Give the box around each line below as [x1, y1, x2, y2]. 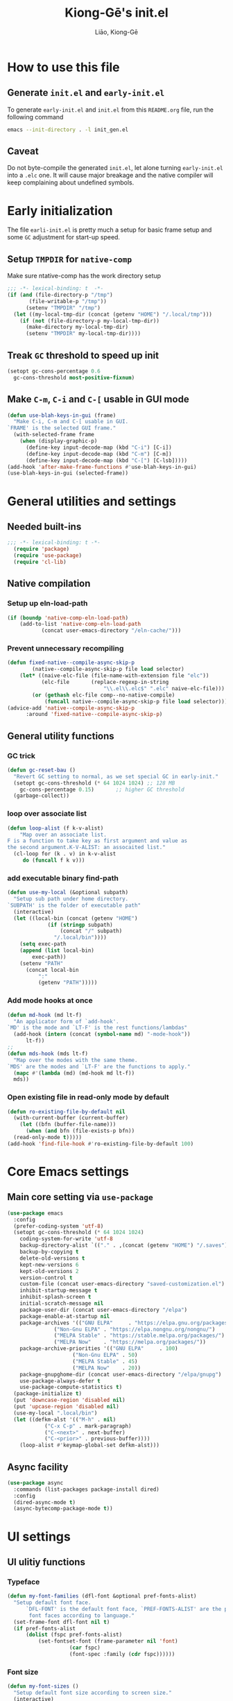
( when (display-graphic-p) [19, 438, 98, 445]
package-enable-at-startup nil [19, 1313, 110, 1319]
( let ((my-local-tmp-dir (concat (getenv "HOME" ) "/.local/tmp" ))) [13, 311, 213, 318]
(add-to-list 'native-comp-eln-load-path [19, 621, 141, 628]
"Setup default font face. [13, 1599, 92, 1607]
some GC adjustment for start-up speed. [7, 233, 120, 241]
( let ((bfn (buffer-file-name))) [19, 1121, 116, 1128]
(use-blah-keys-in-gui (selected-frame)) [7, 470, 129, 477]
